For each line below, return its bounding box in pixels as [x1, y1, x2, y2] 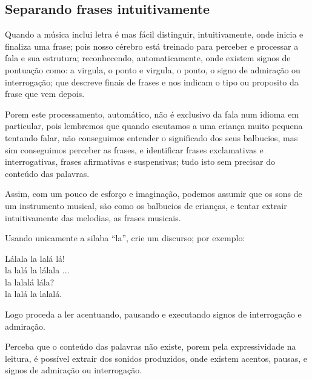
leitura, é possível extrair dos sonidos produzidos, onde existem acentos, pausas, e [5, 352, 308, 364]
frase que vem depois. [5, 87, 85, 100]
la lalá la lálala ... [5, 264, 70, 276]
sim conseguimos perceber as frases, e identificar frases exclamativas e [5, 143, 264, 156]
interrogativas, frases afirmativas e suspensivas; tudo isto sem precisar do [5, 155, 275, 168]
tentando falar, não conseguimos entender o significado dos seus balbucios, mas [5, 131, 298, 144]
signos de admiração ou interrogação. [5, 364, 142, 376]
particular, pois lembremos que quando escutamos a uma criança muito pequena [5, 119, 303, 132]
